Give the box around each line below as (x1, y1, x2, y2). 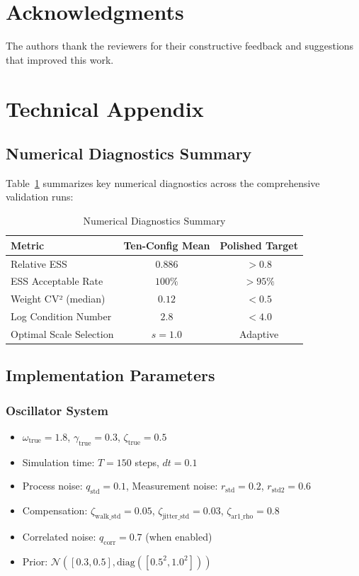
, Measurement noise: (126, 478, 218, 493)
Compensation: (22, 503, 88, 518)
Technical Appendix (6, 94, 204, 123)
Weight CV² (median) (11, 291, 106, 306)
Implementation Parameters (6, 364, 215, 386)
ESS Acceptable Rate (11, 273, 103, 288)
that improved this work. (6, 52, 114, 67)
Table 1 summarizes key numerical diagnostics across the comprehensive (6, 175, 320, 190)
